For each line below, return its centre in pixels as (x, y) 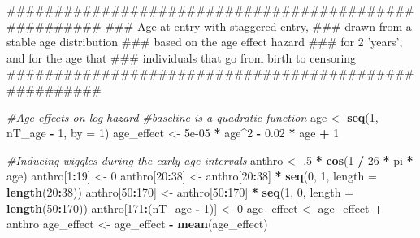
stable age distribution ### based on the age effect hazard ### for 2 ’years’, (205, 42)
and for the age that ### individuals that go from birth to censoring (182, 57)
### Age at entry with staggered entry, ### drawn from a (258, 26)
